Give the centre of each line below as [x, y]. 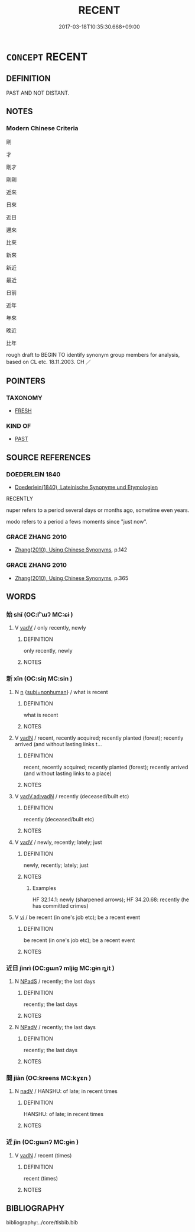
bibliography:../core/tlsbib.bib [42, 1223]
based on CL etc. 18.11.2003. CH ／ [49, 362]
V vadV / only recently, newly [51, 628]
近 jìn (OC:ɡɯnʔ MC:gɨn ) [42, 1142]
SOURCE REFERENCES [48, 457]
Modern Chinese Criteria [42, 128]
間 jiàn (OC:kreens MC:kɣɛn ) [49, 1078]
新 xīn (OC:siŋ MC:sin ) [39, 679]
